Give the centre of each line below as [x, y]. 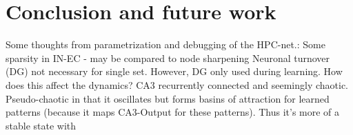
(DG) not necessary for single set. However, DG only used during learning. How [174, 71]
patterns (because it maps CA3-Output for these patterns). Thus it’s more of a [173, 112]
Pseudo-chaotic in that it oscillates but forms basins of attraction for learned [168, 98]
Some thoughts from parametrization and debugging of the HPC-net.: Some [165, 44]
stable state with [41, 125]
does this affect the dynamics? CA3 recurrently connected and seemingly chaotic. [177, 84]
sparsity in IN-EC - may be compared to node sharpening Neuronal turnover [168, 58]
